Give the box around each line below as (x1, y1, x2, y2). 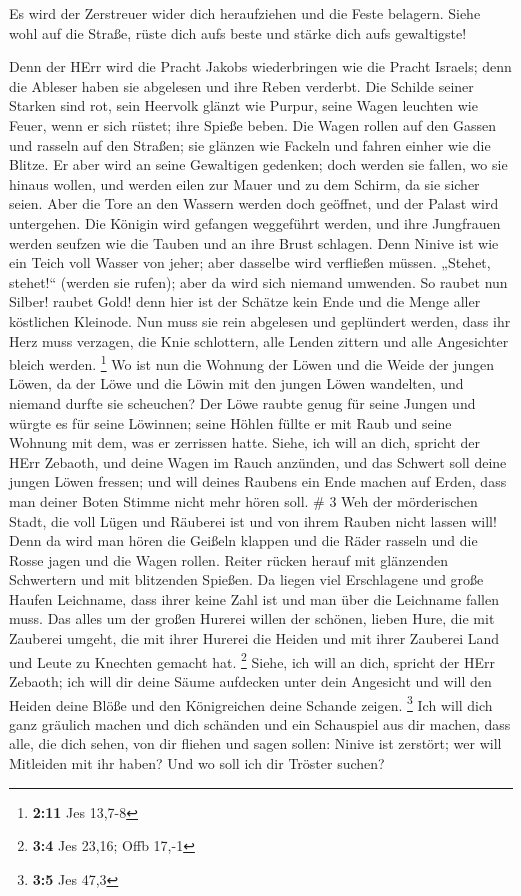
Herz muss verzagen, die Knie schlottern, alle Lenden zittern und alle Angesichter (9, 330, 509, 351)
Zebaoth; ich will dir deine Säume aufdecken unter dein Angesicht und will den (9, 670, 492, 691)
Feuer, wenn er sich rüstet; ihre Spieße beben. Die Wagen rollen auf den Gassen (9, 114, 497, 135)
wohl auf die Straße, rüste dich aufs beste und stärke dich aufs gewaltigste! (9, 22, 467, 43)
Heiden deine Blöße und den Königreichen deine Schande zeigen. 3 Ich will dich (9, 691, 493, 715)
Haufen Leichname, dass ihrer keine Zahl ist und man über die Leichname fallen (9, 588, 499, 609)
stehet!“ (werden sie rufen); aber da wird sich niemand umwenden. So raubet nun (9, 271, 508, 292)
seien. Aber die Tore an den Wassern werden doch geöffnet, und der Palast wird (9, 193, 499, 214)
